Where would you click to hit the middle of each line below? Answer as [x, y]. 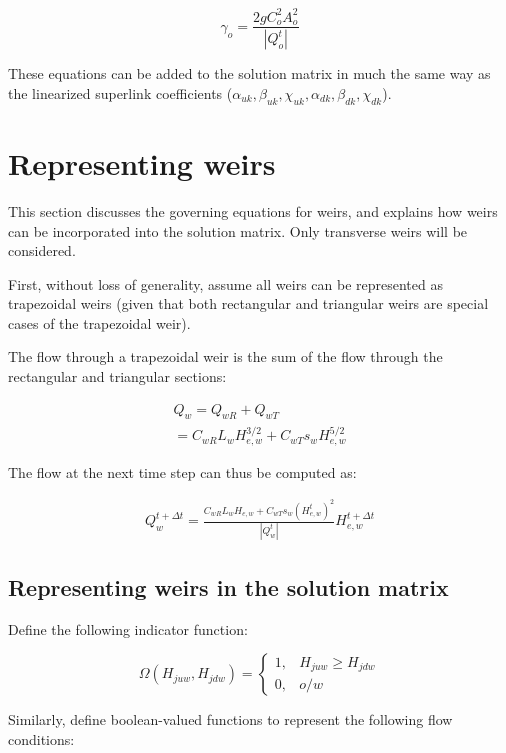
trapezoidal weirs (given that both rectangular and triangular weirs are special [248, 303]
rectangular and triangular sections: [117, 376]
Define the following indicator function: [128, 628]
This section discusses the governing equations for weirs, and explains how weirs [253, 210]
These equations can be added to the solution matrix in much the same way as [249, 73]
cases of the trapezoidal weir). [99, 322]
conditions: [41, 738]
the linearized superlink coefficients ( [120, 93]
